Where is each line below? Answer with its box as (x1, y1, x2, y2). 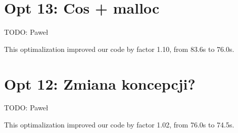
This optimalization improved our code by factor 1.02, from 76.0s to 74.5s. (4, 119, 234, 130)
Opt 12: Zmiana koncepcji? (4, 73, 196, 94)
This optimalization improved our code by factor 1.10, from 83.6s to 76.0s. (4, 43, 234, 54)
